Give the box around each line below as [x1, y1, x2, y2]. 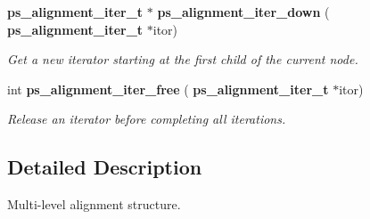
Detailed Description [7, 153, 202, 181]
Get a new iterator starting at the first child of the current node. [7, 50, 358, 69]
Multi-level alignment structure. [7, 195, 181, 214]
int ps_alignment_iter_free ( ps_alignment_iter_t [7, 79, 329, 98]
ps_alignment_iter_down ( [157, 3, 330, 20]
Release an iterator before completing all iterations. [7, 109, 286, 128]
